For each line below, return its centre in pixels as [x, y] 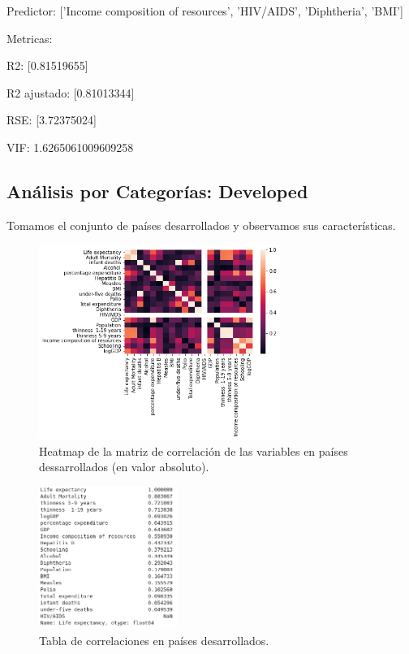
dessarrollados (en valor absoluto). [124, 467]
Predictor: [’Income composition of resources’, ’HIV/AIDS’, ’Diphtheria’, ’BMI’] [205, 11]
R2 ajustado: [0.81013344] [71, 92]
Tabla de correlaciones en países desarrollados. [154, 640]
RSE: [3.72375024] [52, 120]
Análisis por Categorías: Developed [157, 191]
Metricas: [30, 38]
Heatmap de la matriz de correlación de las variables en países [194, 450]
